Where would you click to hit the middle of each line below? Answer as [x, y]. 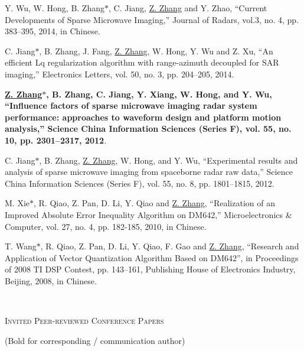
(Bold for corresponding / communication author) [95, 340]
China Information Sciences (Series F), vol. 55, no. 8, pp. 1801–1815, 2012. [140, 183]
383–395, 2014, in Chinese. [53, 31]
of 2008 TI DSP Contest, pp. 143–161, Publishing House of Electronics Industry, [150, 269]
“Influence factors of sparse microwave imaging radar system [131, 105]
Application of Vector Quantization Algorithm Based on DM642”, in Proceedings [152, 257]
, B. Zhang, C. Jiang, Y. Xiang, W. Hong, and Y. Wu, [159, 94]
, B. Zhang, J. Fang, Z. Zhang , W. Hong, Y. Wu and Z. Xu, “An [156, 51]
